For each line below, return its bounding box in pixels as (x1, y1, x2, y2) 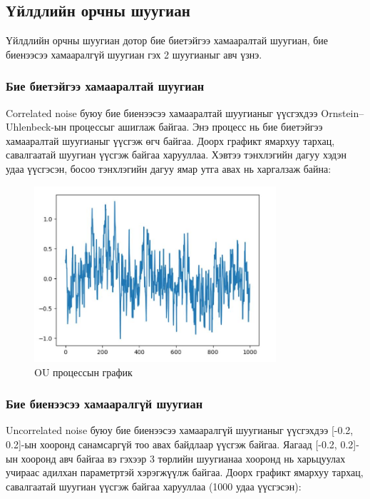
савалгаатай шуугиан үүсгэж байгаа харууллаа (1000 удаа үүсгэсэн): (6, 478, 302, 493)
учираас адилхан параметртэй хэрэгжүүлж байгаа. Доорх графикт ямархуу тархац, (6, 465, 364, 480)
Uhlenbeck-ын (6, 119, 66, 134)
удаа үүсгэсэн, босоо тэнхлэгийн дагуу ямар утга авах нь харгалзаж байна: (6, 161, 332, 176)
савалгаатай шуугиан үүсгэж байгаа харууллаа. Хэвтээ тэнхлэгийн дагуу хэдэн (6, 147, 347, 162)
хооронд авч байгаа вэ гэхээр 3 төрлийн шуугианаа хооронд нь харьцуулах (21, 450, 346, 465)
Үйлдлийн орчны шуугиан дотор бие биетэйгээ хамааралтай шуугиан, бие (6, 33, 329, 48)
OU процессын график (34, 364, 133, 379)
